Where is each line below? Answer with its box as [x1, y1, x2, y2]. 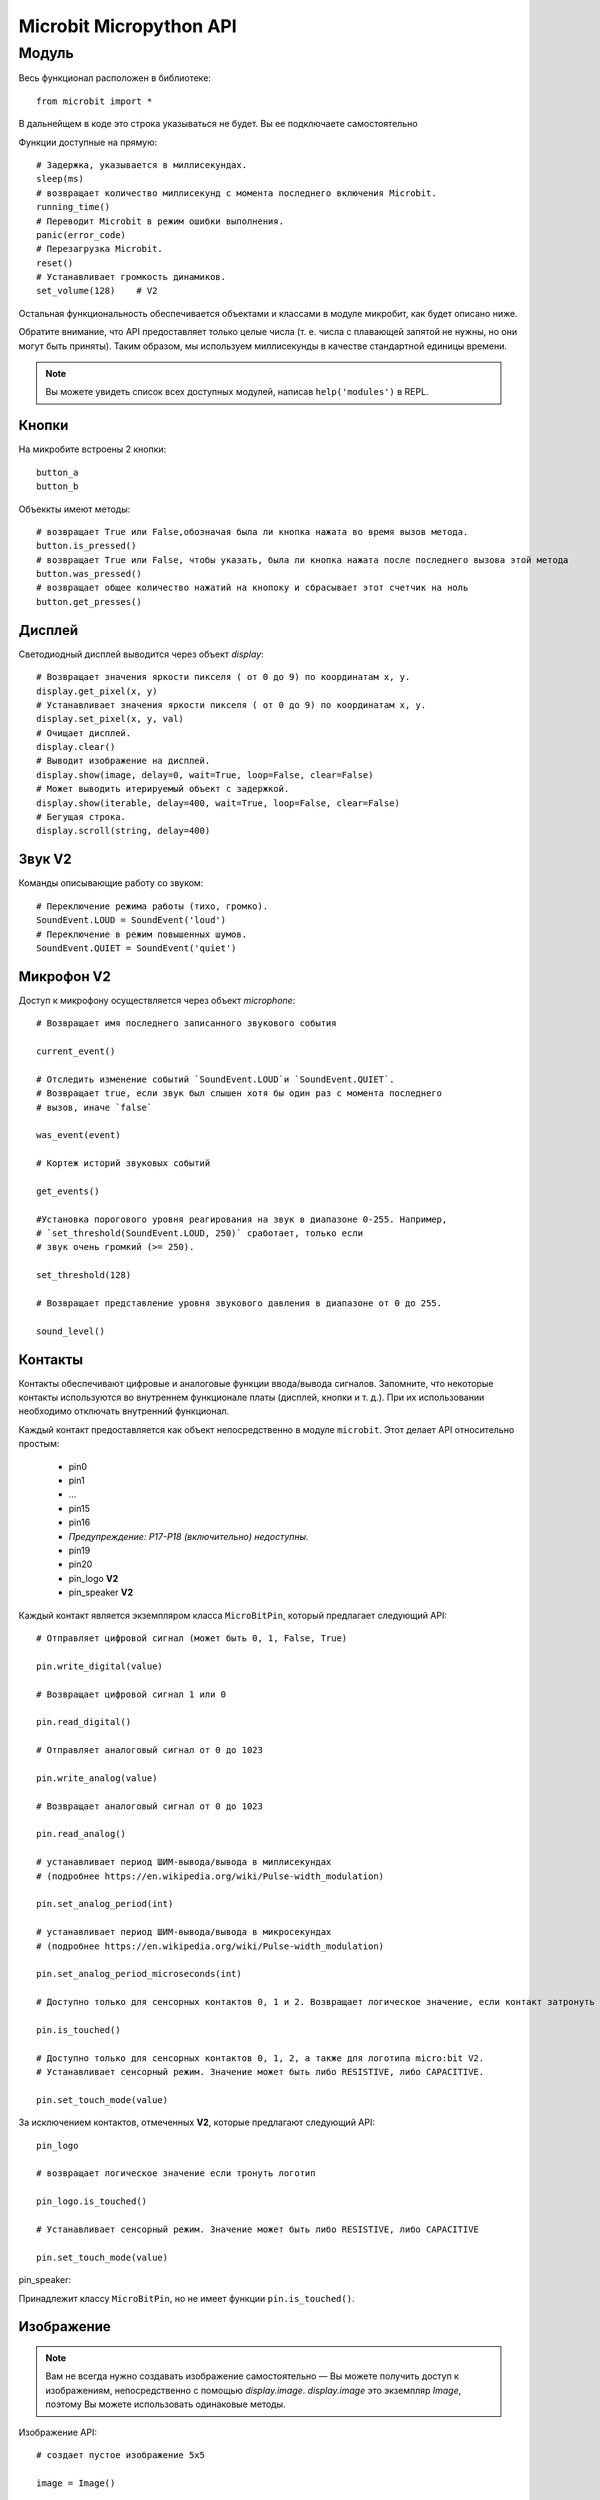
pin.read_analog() [36, 1828, 127, 1840]
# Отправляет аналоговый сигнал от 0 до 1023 [36, 1745, 264, 1756]
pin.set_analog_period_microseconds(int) [36, 1968, 242, 1980]
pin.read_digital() [36, 1716, 132, 1728]
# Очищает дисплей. [36, 727, 132, 739]
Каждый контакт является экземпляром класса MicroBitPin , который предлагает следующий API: [18, 1609, 447, 1621]
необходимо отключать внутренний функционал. [18, 1405, 230, 1417]
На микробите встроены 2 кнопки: [18, 443, 167, 455]
